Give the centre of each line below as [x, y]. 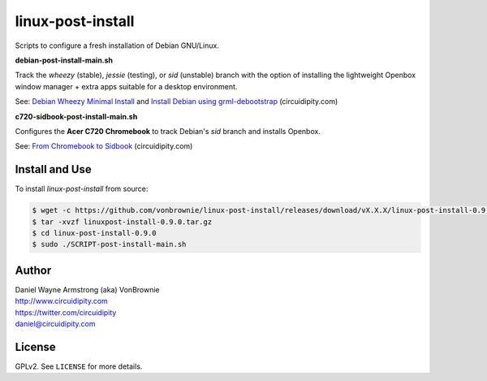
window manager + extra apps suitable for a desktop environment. [126, 86]
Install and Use [54, 169]
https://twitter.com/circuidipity [66, 312]
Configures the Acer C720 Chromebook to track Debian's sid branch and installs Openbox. [168, 131]
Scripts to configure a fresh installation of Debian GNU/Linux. [117, 45]
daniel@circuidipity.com [55, 324]
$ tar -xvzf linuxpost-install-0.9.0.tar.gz [122, 222]
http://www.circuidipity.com [62, 301]
